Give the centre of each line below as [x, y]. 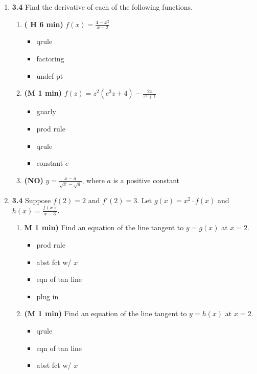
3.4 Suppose [31, 200]
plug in [48, 296]
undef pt [50, 75]
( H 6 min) [44, 24]
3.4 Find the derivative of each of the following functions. [102, 7]
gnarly [46, 111]
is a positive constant [146, 180]
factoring [50, 59]
